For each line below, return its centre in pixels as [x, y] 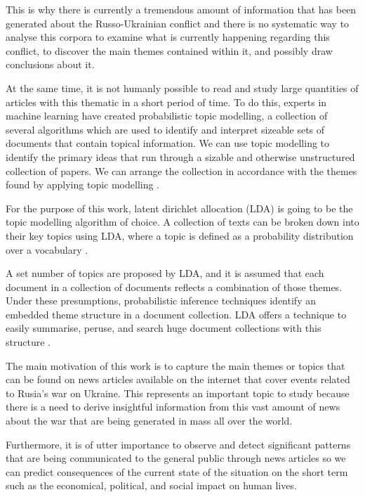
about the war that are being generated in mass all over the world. [149, 421]
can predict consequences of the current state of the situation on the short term [177, 471]
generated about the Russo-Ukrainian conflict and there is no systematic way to [178, 23]
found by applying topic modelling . [83, 185]
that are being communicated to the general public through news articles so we [176, 458]
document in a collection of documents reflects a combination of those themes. [174, 286]
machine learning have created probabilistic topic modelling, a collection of [167, 116]
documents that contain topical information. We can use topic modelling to [168, 143]
